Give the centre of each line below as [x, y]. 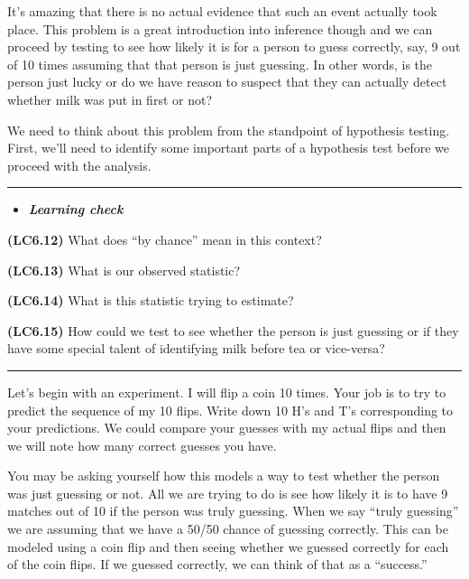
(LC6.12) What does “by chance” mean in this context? [165, 239]
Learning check [76, 209]
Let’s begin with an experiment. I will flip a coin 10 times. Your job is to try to [227, 392]
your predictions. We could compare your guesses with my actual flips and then [227, 428]
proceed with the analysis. [79, 165]
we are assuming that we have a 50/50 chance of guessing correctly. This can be [228, 529]
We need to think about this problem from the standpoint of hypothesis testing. [229, 130]
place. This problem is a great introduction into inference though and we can [220, 28]
